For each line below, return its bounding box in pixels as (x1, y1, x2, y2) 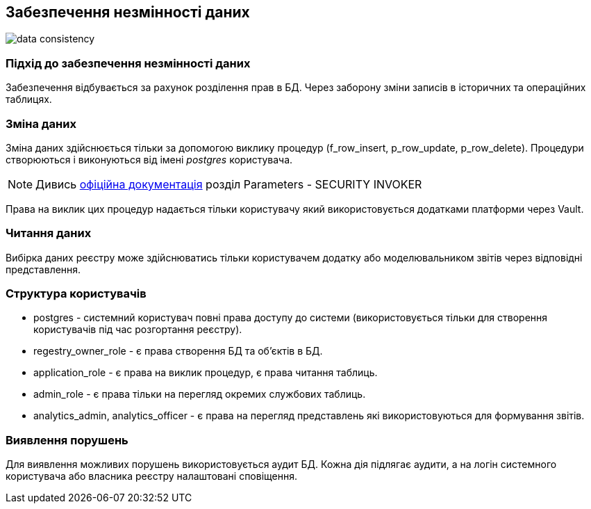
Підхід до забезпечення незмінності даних (6, 56, 251, 70)
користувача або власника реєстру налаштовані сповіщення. (6, 470, 297, 483)
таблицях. (6, 93, 52, 106)
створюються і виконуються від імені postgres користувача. (6, 153, 293, 165)
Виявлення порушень (6, 433, 128, 447)
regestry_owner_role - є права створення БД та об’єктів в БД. (33, 345, 323, 357)
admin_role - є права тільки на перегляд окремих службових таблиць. (33, 388, 366, 401)
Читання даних (6, 226, 92, 241)
